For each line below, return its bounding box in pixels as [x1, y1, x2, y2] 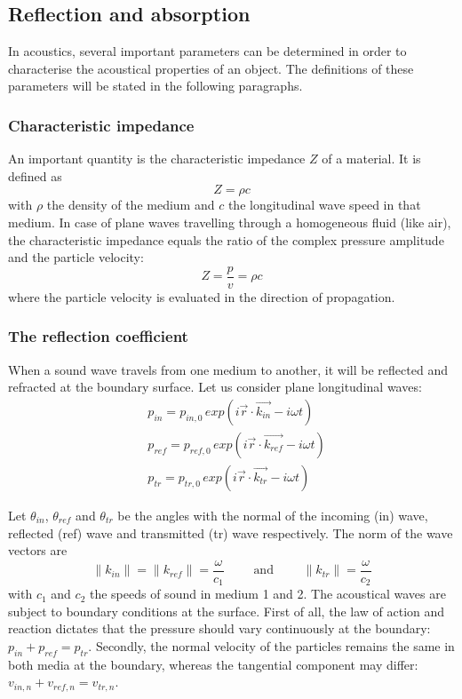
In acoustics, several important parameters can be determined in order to [8, 42, 407, 60]
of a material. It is [322, 149, 421, 168]
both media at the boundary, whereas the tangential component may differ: [8, 655, 418, 673]
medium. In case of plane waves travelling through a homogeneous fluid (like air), [8, 212, 451, 231]
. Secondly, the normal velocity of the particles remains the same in [88, 637, 455, 655]
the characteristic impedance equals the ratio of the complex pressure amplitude [8, 230, 444, 249]
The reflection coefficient [8, 325, 188, 347]
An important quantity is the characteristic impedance [8, 149, 306, 168]
